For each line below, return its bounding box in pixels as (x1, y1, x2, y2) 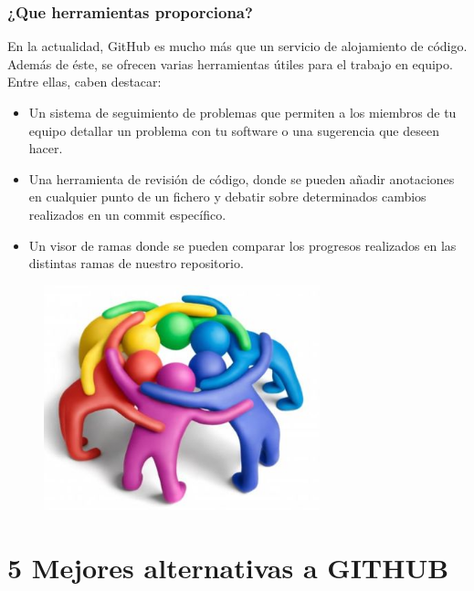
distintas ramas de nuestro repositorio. (28, 254, 244, 273)
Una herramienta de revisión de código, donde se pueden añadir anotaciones (28, 169, 455, 188)
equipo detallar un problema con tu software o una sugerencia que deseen (28, 120, 439, 140)
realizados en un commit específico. (28, 204, 226, 223)
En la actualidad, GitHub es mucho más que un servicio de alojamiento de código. (7, 36, 468, 56)
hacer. (28, 139, 63, 158)
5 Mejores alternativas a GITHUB (7, 548, 449, 586)
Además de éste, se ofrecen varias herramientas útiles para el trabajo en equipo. (7, 54, 453, 73)
